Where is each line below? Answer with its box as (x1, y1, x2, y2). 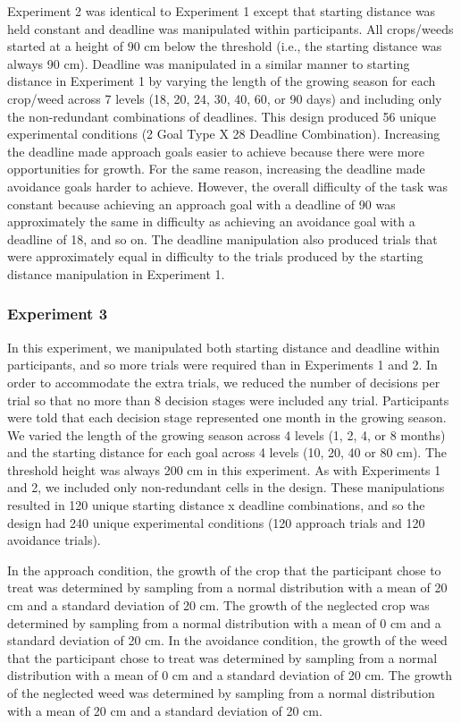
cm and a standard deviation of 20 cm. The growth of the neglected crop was (7, 596, 430, 615)
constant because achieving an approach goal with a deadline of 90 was (7, 194, 396, 213)
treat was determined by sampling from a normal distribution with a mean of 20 (7, 578, 448, 597)
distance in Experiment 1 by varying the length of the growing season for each (7, 72, 436, 90)
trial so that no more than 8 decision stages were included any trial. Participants (7, 390, 449, 409)
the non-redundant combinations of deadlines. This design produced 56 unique (7, 106, 436, 125)
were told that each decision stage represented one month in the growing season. (7, 408, 447, 427)
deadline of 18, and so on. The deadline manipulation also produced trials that (7, 229, 438, 248)
